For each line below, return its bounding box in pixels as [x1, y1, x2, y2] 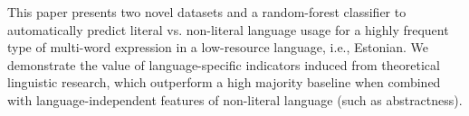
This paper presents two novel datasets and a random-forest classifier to [7, 3, 407, 21]
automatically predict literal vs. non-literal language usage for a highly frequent [7, 20, 449, 39]
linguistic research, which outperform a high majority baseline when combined [7, 73, 441, 92]
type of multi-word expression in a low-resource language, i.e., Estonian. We [7, 38, 428, 57]
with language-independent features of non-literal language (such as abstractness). [7, 90, 463, 109]
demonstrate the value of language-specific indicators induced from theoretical [7, 55, 440, 74]
